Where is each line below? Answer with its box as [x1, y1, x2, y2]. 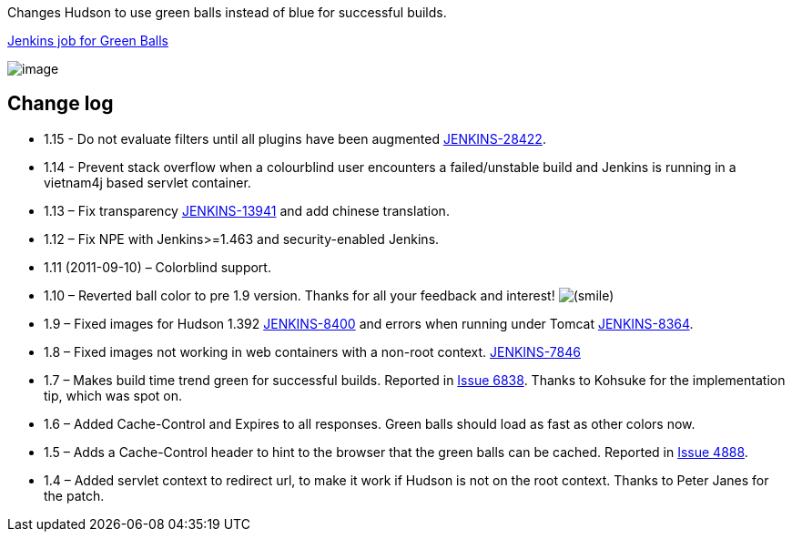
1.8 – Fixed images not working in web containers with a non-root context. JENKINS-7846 [44, 343, 581, 360]
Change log [7, 92, 114, 116]
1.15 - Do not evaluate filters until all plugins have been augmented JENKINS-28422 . [44, 130, 546, 147]
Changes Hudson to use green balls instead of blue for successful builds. [7, 5, 447, 20]
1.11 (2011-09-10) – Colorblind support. [44, 259, 271, 275]
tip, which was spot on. [44, 387, 183, 403]
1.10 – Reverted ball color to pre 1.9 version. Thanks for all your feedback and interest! [44, 287, 555, 303]
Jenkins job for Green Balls [7, 33, 168, 48]
